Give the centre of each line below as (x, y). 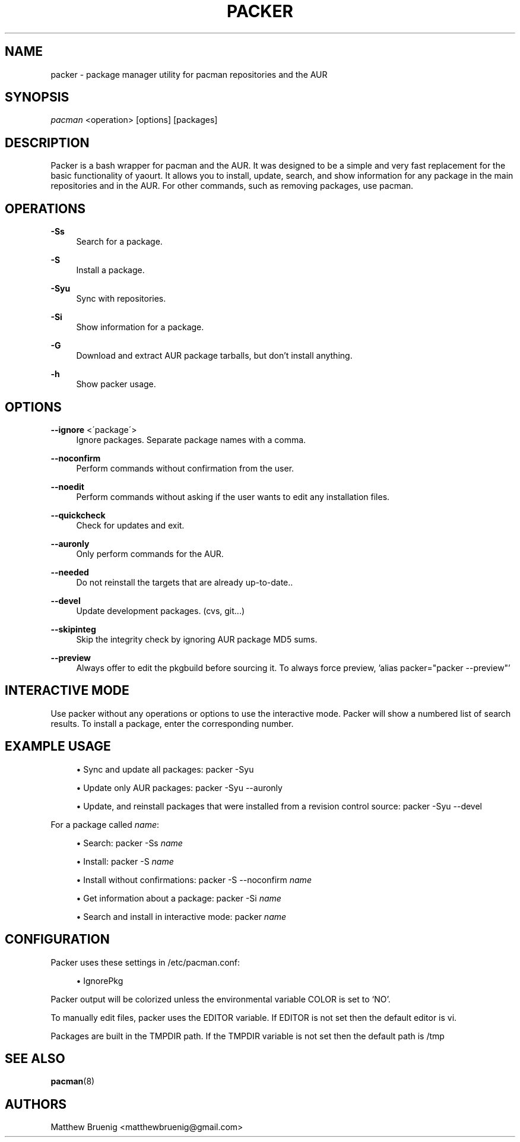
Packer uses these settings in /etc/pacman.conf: (145, 962)
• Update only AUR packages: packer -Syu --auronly (179, 787)
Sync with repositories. (121, 299)
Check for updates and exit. (130, 525)
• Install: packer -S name (125, 861)
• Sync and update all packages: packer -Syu (165, 769)
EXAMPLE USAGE (58, 746)
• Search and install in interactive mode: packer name (181, 916)
